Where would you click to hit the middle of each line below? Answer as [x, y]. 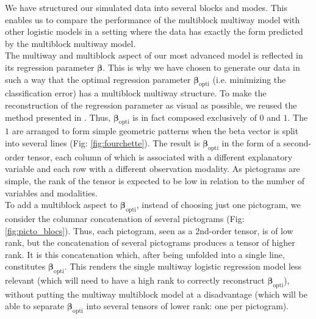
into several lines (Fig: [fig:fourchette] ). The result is [102, 142]
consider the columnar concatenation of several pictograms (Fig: [125, 218]
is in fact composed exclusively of [195, 117]
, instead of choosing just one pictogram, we [218, 205]
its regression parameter [50, 67]
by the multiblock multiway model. [70, 43]
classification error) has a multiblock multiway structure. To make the [136, 93]
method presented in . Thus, [58, 117]
